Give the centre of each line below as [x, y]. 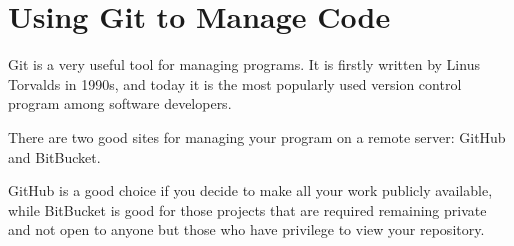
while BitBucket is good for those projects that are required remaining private [247, 209]
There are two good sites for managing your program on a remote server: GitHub [257, 136]
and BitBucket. [54, 156]
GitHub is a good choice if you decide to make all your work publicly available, [250, 190]
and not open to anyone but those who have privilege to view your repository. [246, 229]
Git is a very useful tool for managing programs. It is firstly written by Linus [244, 64]
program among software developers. [120, 103]
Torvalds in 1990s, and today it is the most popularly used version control [235, 83]
